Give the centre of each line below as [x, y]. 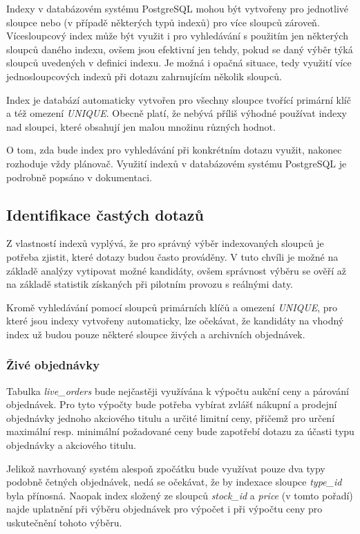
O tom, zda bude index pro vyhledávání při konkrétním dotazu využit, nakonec [174, 150]
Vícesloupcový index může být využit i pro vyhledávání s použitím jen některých [177, 36]
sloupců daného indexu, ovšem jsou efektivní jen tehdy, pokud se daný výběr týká [180, 49]
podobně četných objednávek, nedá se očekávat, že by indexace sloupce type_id [174, 482]
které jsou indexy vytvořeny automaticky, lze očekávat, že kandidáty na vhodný [175, 321]
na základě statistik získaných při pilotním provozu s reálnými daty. [150, 284]
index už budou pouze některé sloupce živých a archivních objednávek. [156, 334]
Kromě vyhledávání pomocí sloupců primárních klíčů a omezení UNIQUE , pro [172, 307]
